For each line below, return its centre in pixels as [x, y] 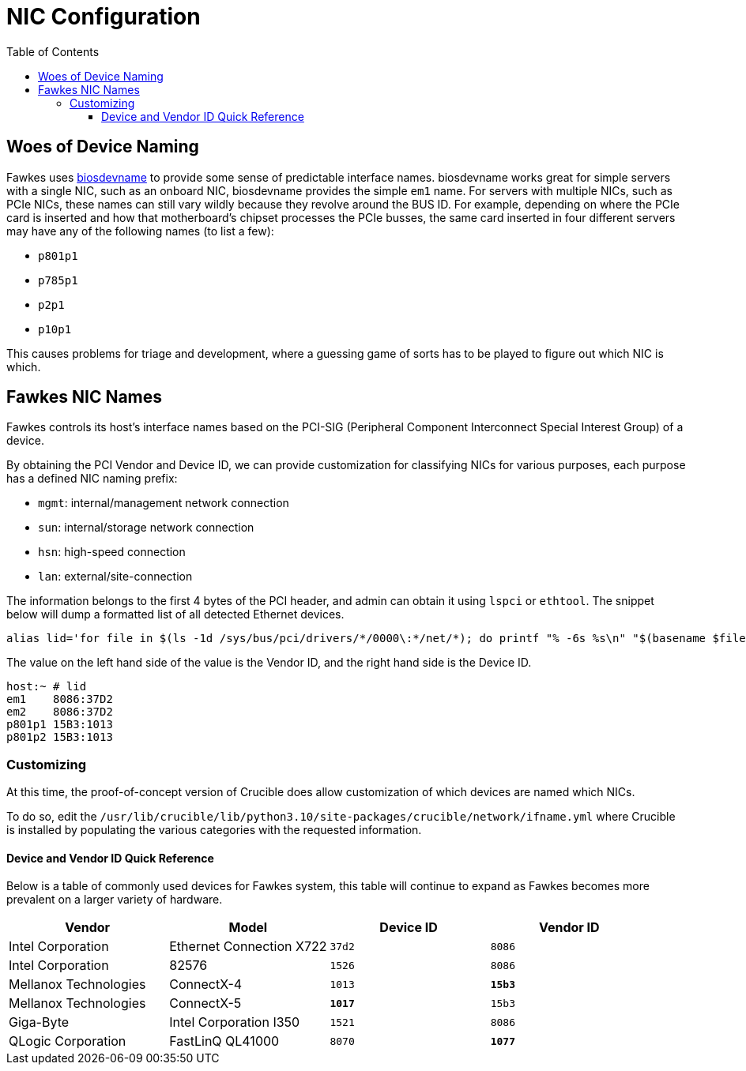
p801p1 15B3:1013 [60, 725]
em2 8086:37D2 [60, 712]
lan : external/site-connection [115, 577]
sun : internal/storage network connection [146, 528]
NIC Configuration [104, 17]
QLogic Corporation [68, 1041]
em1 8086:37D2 [60, 699]
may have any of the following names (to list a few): [140, 231]
